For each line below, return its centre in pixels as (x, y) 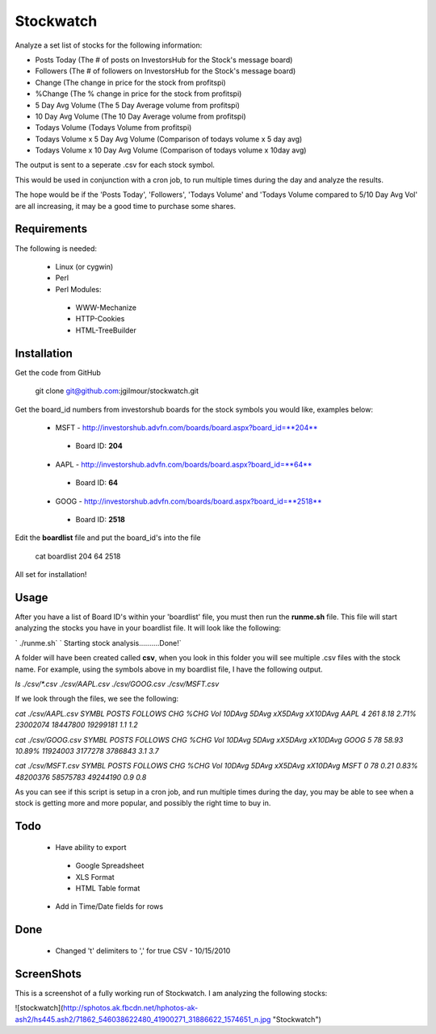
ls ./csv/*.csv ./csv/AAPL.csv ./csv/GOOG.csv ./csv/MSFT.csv (117, 684)
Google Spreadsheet (110, 866)
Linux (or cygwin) (84, 266)
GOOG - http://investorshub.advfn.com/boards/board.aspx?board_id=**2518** (189, 501)
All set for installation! (51, 575)
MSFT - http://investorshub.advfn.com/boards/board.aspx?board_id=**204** (187, 427)
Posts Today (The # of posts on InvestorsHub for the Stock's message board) (164, 60)
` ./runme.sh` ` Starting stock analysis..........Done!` (98, 643)
